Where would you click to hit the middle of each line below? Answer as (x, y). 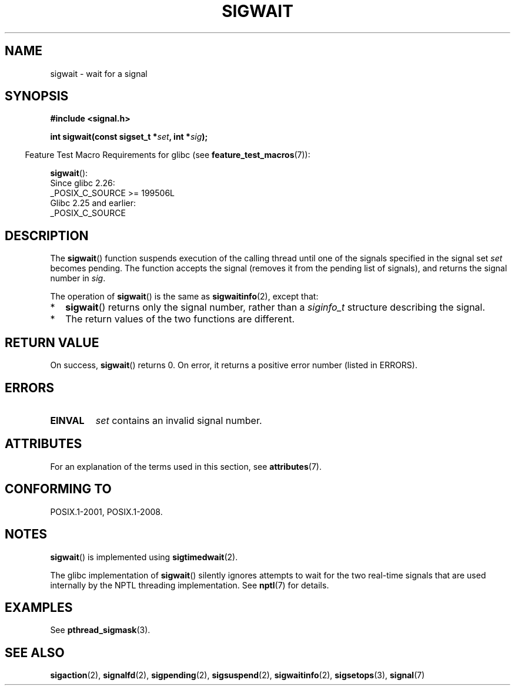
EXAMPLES (39, 607)
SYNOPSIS (37, 96)
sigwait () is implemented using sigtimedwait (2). (144, 557)
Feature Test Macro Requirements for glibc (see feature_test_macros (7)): (168, 155)
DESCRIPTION (47, 235)
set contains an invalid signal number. (179, 420)
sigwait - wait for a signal (99, 73)
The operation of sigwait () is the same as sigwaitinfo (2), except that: (184, 297)
